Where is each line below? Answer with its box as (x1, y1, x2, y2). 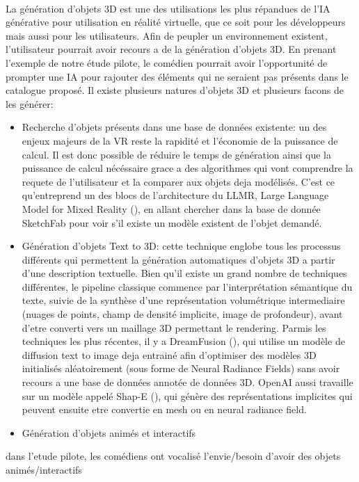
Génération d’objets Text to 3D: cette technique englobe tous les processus (22, 239, 341, 253)
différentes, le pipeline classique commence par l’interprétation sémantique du (22, 279, 353, 294)
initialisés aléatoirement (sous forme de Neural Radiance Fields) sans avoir (22, 361, 340, 376)
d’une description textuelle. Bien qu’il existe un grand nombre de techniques (22, 266, 347, 280)
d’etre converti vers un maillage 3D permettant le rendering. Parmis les (22, 320, 326, 335)
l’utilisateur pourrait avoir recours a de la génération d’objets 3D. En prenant (6, 42, 337, 56)
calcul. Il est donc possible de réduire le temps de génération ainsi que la (22, 147, 331, 161)
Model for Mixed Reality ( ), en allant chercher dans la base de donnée (22, 201, 321, 216)
